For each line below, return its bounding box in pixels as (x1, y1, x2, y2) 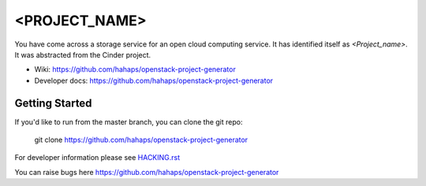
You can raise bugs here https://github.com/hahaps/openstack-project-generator (14, 167, 279, 177)
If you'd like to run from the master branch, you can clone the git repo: (14, 117, 243, 126)
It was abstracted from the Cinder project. (14, 50, 151, 59)
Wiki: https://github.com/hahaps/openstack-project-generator (34, 65, 236, 74)
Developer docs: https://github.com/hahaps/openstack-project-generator (34, 76, 274, 85)
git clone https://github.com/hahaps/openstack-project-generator (34, 135, 248, 145)
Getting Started (14, 96, 92, 110)
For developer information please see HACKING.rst (14, 153, 181, 162)
